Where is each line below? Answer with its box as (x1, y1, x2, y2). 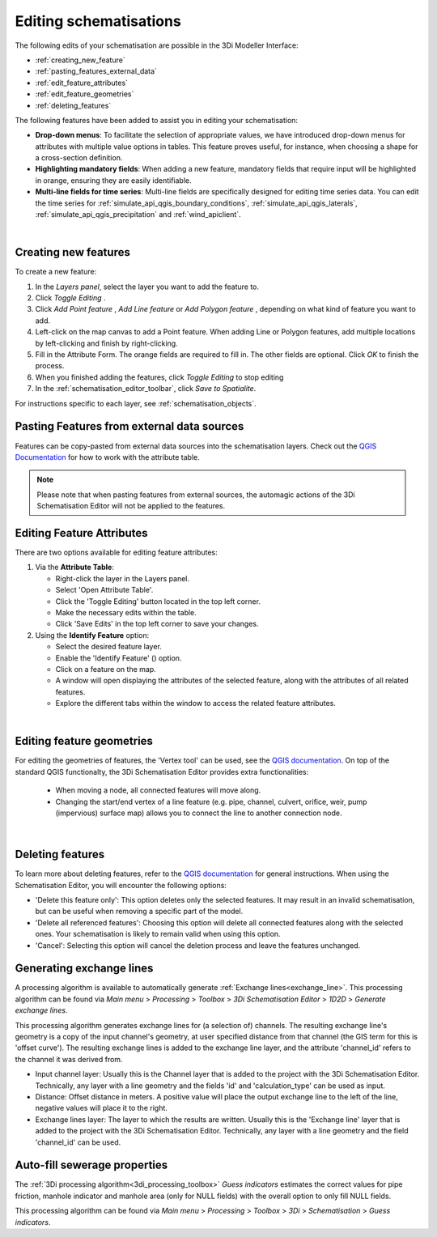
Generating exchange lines (15, 962, 154, 976)
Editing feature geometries (15, 734, 154, 748)
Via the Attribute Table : (35, 563, 115, 572)
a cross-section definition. (35, 153, 123, 163)
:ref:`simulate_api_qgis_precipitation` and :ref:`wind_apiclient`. (35, 210, 242, 219)
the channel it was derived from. (15, 1054, 123, 1064)
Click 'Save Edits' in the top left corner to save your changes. (55, 619, 259, 629)
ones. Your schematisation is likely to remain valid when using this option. (35, 929, 281, 939)
